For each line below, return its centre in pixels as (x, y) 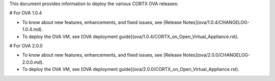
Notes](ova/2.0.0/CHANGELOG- (216, 55)
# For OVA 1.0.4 (26, 13)
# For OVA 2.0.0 (26, 46)
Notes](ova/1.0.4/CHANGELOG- (216, 22)
